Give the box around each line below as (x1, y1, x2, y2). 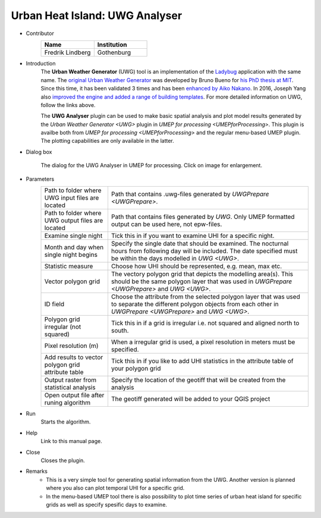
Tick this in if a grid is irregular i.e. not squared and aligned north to (111, 319, 300, 327)
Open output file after (44, 391, 105, 400)
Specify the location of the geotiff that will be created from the (111, 376, 286, 384)
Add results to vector (44, 353, 103, 362)
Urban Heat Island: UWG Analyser (11, 9, 182, 22)
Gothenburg (97, 48, 131, 56)
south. (111, 327, 129, 335)
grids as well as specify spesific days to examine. (46, 501, 168, 508)
